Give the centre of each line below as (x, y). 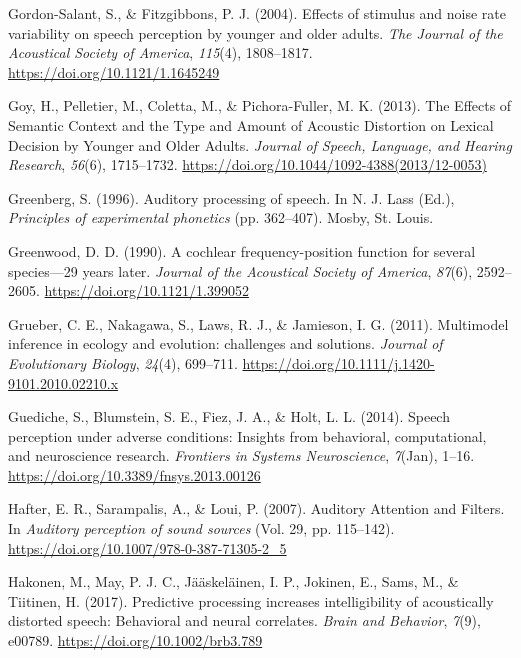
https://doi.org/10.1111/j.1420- (338, 362)
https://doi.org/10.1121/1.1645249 (114, 71)
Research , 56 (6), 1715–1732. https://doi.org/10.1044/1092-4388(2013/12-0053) (247, 164)
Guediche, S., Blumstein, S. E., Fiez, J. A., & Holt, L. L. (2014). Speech (229, 416)
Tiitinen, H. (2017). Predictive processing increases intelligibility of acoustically (251, 600)
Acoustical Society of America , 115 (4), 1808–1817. (160, 52)
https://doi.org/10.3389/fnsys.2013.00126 (134, 474)
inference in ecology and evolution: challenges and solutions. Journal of (225, 343)
